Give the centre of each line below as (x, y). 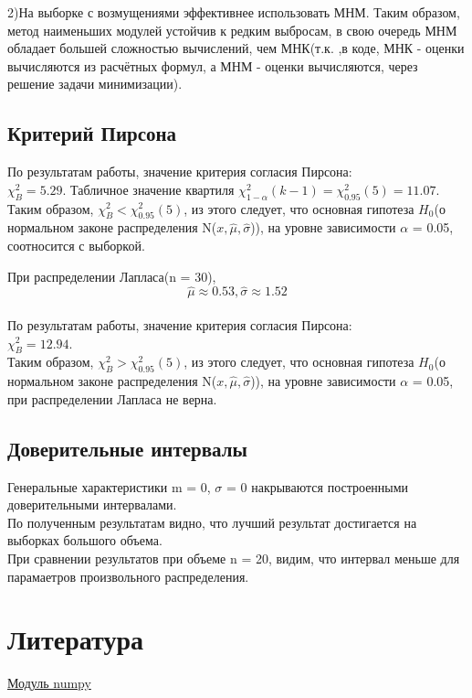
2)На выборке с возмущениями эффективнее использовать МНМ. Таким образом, (234, 12)
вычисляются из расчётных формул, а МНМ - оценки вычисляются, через (213, 65)
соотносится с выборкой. (76, 245)
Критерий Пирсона (92, 133)
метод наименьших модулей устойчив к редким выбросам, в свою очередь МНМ (232, 30)
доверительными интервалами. (92, 505)
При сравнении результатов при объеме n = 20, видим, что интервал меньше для (234, 558)
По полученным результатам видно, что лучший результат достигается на (212, 522)
